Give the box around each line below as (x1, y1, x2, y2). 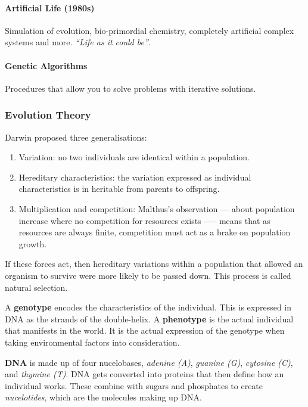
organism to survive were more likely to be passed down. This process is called (5, 269, 291, 281)
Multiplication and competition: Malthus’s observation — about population (18, 202, 295, 215)
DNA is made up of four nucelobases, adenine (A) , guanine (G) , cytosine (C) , (5, 356, 293, 368)
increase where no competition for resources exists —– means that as (18, 214, 270, 226)
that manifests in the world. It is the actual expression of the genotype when (5, 324, 285, 337)
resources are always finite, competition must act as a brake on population (18, 226, 291, 238)
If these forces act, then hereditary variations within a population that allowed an (5, 257, 303, 270)
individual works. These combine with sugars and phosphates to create (5, 379, 263, 392)
